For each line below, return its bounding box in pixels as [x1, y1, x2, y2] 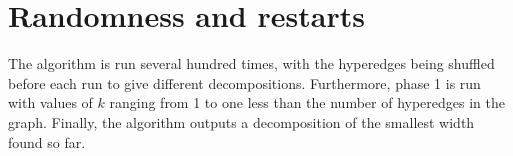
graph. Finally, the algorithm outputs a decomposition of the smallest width [8, 111, 475, 132]
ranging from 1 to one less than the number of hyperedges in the [109, 92, 505, 113]
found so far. [8, 131, 86, 152]
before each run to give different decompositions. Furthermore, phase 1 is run [8, 72, 481, 93]
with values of [8, 92, 93, 113]
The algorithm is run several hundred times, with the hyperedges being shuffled [8, 53, 495, 74]
